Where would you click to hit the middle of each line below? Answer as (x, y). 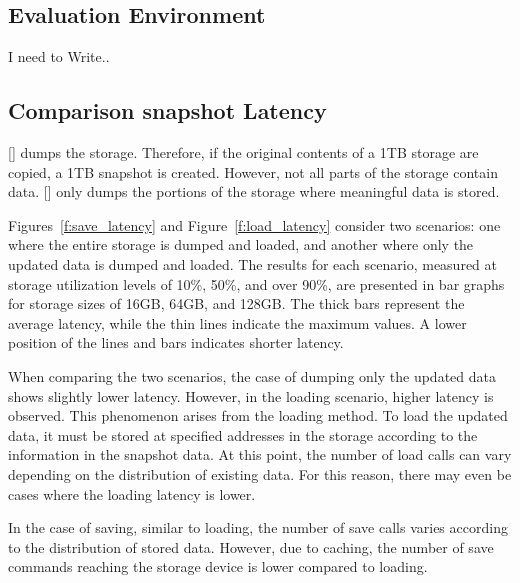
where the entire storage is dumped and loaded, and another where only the (241, 244)
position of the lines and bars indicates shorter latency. (176, 342)
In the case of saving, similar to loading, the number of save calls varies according (258, 527)
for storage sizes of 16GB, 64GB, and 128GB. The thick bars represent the (236, 303)
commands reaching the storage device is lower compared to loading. (218, 566)
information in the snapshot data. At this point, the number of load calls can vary (260, 454)
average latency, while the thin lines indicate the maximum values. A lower (237, 322)
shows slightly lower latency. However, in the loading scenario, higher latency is (251, 395)
